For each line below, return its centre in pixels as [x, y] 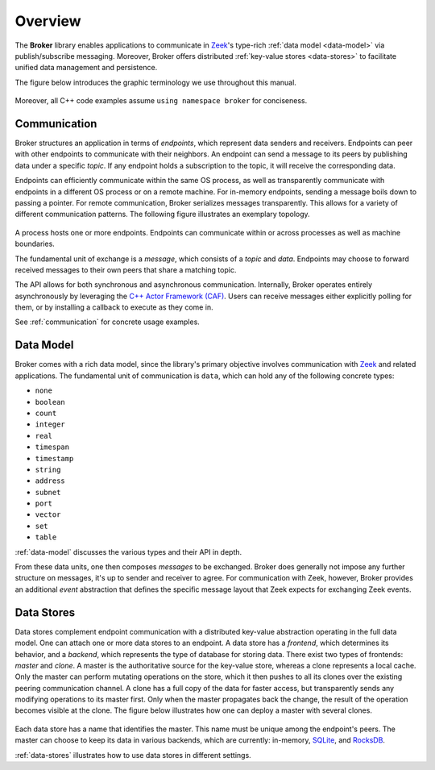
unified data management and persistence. [86, 68]
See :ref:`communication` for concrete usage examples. [108, 322]
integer [50, 425]
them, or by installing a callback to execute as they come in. [114, 307]
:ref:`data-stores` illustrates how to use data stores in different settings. [133, 755]
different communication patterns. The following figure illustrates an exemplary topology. [162, 214]
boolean [50, 402]
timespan [52, 447]
